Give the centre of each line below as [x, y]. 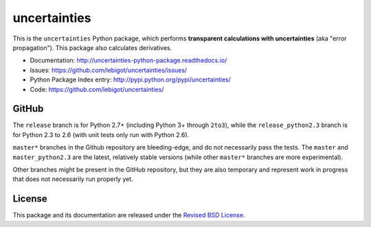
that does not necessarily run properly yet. [73, 179]
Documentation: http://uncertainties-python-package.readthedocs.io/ [128, 60]
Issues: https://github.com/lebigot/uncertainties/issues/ [109, 70]
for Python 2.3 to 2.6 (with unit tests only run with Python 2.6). [101, 134]
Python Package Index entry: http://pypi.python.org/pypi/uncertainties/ [131, 80]
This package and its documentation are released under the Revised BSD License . [129, 215]
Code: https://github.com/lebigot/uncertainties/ [97, 89]
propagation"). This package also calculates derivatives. [92, 47]
